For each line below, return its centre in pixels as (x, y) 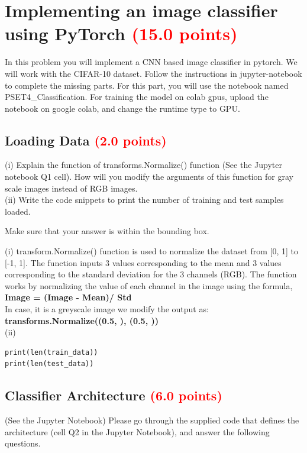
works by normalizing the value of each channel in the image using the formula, (149, 285)
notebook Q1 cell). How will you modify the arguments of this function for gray (149, 177)
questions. (23, 443)
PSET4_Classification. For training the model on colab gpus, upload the (137, 97)
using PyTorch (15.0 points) (121, 33)
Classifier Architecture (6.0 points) (114, 395)
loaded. (18, 211)
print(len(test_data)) (49, 364)
